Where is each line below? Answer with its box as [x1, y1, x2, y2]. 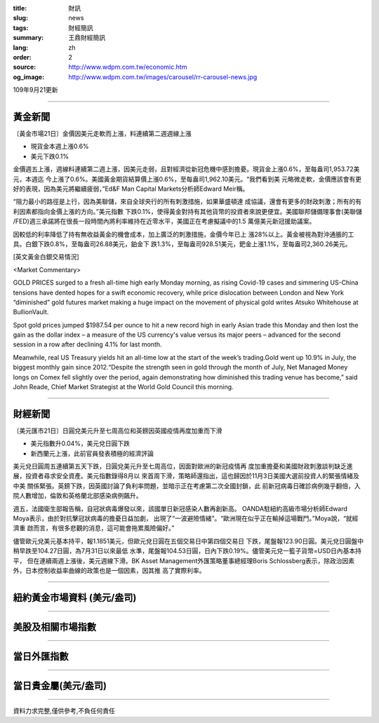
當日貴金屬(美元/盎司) [13, 680, 107, 691]
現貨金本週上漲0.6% [30, 142, 89, 151]
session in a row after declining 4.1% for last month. [13, 340, 162, 349]
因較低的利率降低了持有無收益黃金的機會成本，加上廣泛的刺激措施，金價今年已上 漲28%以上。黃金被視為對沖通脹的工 [13, 230, 354, 238]
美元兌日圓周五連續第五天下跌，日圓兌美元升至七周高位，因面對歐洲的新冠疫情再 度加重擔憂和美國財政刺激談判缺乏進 [13, 462, 353, 471]
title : [13, 4, 27, 12]
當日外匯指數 [13, 650, 69, 662]
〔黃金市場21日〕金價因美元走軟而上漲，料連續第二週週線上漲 [13, 130, 192, 138]
